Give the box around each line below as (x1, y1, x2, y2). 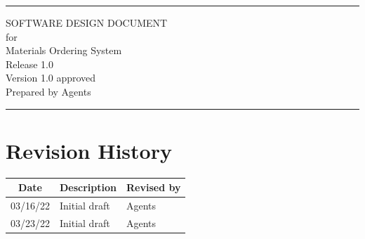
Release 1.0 (6, 56, 53, 71)
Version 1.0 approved (6, 70, 96, 85)
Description (60, 180, 117, 195)
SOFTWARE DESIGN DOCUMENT (6, 15, 168, 30)
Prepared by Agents (6, 84, 91, 98)
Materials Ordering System (6, 43, 122, 58)
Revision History (6, 136, 172, 164)
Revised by (126, 180, 181, 195)
